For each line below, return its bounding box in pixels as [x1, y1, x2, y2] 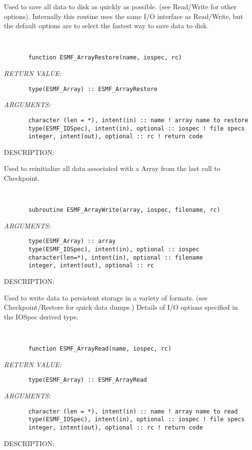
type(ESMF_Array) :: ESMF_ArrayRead [28, 376, 147, 384]
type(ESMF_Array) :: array [28, 238, 116, 245]
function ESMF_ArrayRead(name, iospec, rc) [28, 345, 172, 353]
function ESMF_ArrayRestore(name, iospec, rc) [28, 54, 182, 61]
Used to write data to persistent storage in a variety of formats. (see [4, 292, 208, 302]
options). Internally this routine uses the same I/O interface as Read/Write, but [4, 11, 243, 21]
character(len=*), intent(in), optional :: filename [28, 254, 203, 261]
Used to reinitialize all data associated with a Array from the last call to [4, 163, 220, 173]
